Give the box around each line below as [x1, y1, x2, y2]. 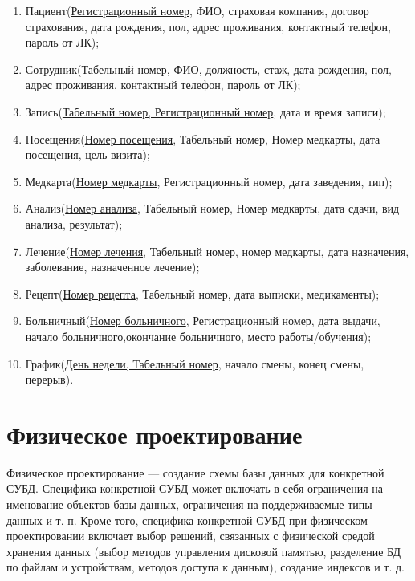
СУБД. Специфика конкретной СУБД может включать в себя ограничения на [6, 480, 383, 497]
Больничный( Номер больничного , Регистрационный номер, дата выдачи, [25, 312, 380, 329]
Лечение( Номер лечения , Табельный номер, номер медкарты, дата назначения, [25, 242, 409, 259]
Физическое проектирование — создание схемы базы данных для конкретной [6, 464, 384, 481]
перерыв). [25, 371, 74, 388]
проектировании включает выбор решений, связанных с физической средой [6, 527, 375, 544]
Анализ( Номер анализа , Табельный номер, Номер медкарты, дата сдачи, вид [25, 200, 400, 217]
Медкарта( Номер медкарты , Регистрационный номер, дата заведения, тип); [25, 173, 393, 189]
